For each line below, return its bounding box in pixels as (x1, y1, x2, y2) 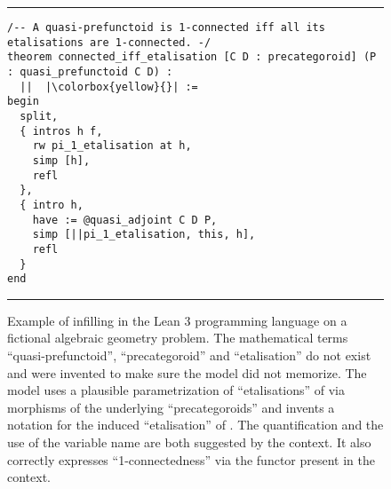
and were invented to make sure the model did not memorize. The (7, 363, 367, 382)
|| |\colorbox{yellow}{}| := (20, 80, 198, 93)
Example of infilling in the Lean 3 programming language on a (7, 311, 347, 329)
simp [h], (32, 154, 91, 167)
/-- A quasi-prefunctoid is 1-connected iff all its (7, 21, 325, 34)
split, (20, 109, 59, 122)
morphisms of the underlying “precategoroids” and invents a (7, 398, 335, 416)
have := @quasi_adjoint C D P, (32, 213, 218, 226)
